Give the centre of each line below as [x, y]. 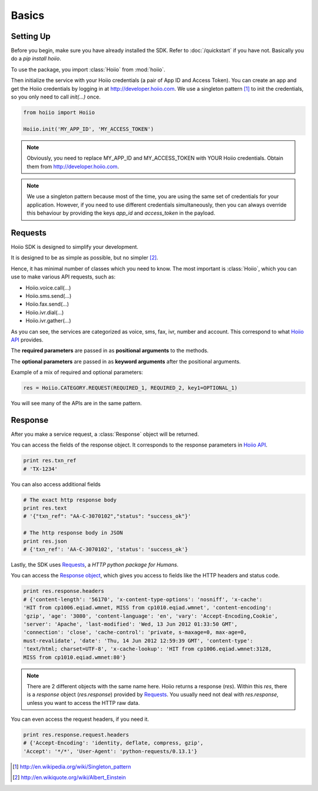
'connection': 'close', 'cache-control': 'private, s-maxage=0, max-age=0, [135, 632]
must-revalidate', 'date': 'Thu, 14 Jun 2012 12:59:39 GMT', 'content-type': [138, 641]
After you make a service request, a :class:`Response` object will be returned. [105, 434]
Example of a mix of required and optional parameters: [77, 372]
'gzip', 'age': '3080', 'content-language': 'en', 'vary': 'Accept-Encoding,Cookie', [150, 616]
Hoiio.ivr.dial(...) [45, 312]
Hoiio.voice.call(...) [48, 288]
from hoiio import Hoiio [59, 112]
